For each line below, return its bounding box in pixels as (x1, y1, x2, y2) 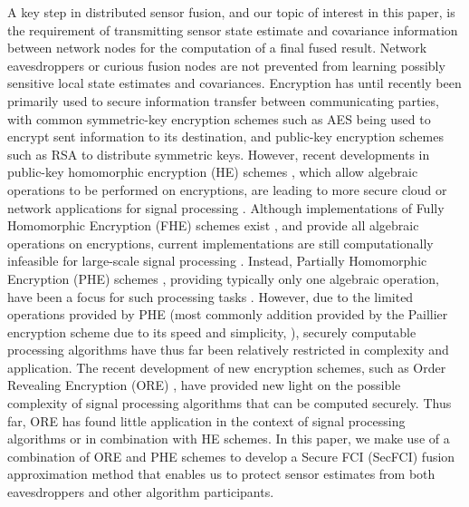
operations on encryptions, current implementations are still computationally (7, 233, 434, 252)
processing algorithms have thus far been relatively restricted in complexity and (7, 340, 449, 359)
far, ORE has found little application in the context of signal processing (7, 411, 406, 430)
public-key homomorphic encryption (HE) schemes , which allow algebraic (7, 162, 418, 181)
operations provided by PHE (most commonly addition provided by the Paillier (7, 305, 448, 324)
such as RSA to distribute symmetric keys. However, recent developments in (7, 144, 430, 163)
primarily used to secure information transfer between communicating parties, (7, 91, 439, 110)
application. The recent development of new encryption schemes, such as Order (7, 357, 446, 376)
